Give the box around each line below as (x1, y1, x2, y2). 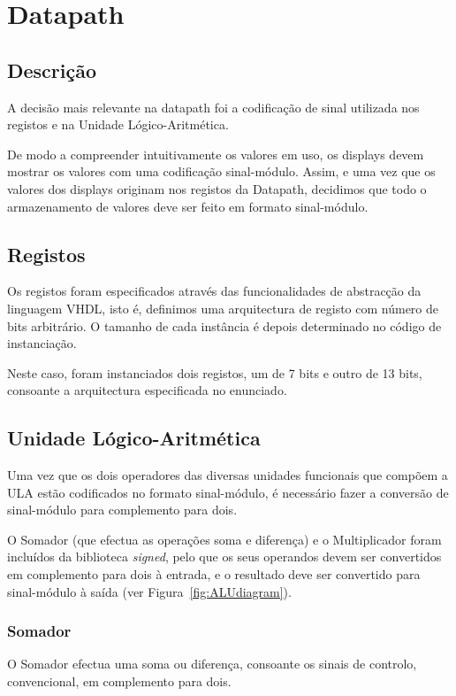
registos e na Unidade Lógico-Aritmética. (7, 115, 229, 134)
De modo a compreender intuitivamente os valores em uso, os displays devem (7, 144, 424, 163)
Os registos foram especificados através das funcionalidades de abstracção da (7, 282, 422, 300)
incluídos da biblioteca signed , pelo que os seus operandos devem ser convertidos (7, 547, 442, 566)
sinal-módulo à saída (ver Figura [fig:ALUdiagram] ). (7, 582, 292, 600)
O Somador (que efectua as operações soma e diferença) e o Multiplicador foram (7, 530, 442, 548)
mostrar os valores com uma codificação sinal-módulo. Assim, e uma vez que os (7, 162, 436, 181)
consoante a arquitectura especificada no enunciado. (7, 381, 287, 399)
